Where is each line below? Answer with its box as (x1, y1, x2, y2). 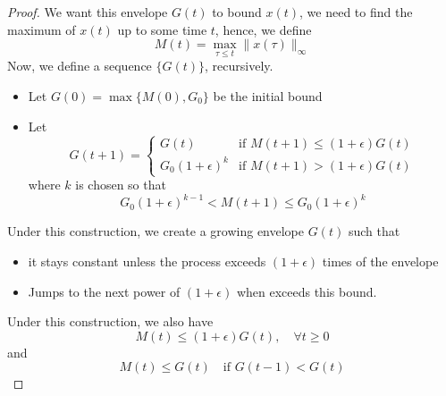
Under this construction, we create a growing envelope (7, 222, 305, 240)
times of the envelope (322, 251, 439, 270)
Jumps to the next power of (28, 282, 181, 300)
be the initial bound (213, 87, 323, 105)
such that (348, 222, 400, 240)
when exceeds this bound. (236, 282, 377, 300)
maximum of (7, 20, 76, 38)
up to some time (117, 20, 207, 38)
